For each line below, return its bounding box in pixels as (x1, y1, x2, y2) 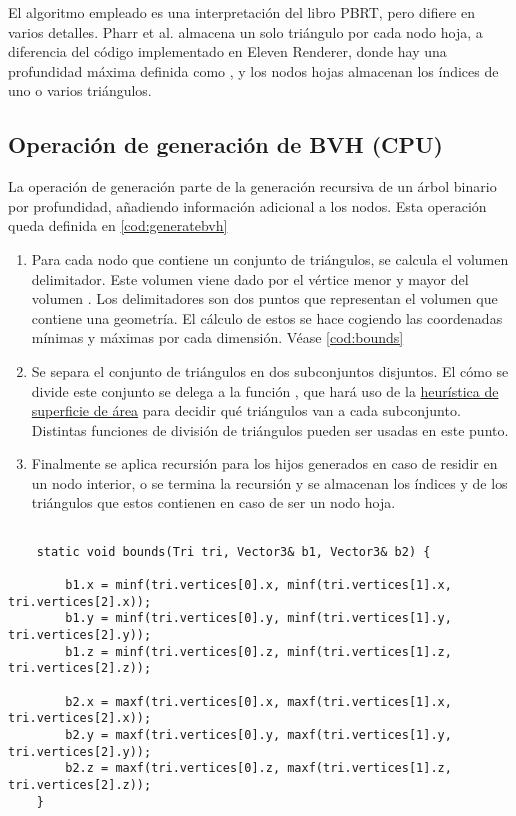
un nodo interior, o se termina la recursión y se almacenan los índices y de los (31, 472, 508, 493)
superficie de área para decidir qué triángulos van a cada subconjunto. (31, 400, 461, 421)
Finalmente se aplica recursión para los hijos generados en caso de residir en (31, 453, 498, 474)
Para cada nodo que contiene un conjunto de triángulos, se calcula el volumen (31, 248, 509, 269)
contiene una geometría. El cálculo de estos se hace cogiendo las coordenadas (31, 307, 503, 328)
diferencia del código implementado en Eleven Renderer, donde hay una (8, 41, 447, 62)
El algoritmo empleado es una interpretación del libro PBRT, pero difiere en (8, 2, 475, 22)
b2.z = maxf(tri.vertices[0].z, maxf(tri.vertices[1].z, (65, 761, 452, 776)
